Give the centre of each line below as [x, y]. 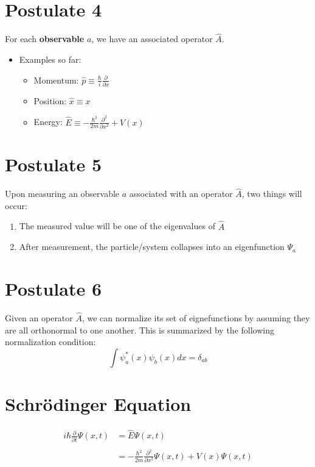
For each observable [45, 39]
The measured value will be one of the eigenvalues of [117, 226]
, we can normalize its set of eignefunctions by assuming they [196, 318]
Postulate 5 [54, 164]
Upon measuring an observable [62, 194]
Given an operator [39, 318]
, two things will [272, 194]
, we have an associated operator [152, 39]
